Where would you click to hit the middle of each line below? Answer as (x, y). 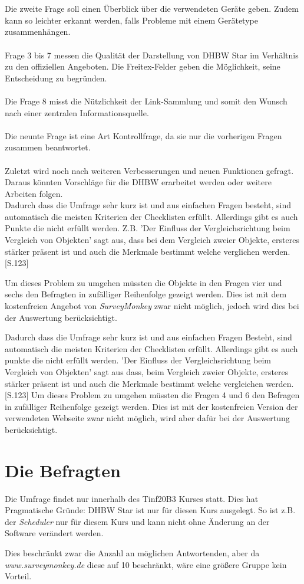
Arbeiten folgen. (34, 193)
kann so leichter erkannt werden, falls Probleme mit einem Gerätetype (131, 20)
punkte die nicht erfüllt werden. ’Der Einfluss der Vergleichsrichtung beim (138, 360)
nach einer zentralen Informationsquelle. (77, 112)
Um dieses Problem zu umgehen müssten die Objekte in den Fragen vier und (143, 282)
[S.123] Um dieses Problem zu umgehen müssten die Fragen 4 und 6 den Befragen (152, 395)
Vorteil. (18, 576)
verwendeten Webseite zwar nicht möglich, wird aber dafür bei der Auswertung (147, 418)
